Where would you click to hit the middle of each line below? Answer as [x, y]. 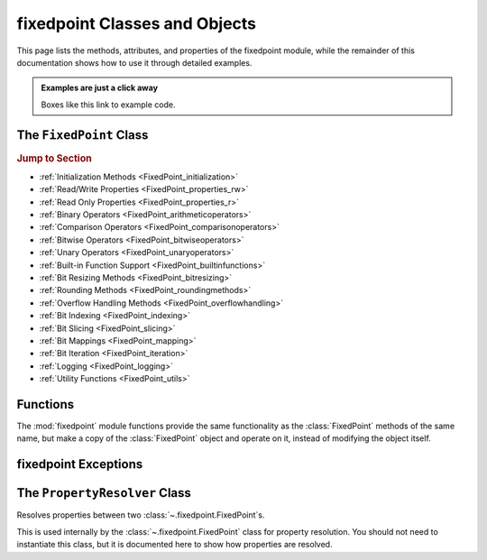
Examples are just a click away [99, 88]
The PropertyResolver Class [104, 493]
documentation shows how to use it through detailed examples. [134, 62]
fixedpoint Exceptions [80, 464]
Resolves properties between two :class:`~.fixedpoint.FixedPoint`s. [141, 515]
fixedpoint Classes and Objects [137, 23]
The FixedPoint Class [83, 135]
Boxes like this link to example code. [108, 105]
